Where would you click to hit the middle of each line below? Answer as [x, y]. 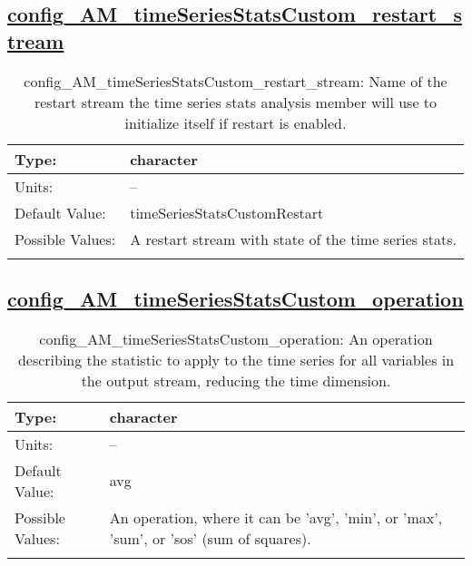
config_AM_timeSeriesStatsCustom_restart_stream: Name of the [236, 81]
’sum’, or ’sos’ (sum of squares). [210, 538]
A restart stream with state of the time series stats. [293, 239]
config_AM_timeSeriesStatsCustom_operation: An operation [236, 338]
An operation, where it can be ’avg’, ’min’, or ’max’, [276, 517]
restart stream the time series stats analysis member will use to [236, 102]
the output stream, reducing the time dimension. [236, 380]
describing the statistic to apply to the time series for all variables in [236, 359]
